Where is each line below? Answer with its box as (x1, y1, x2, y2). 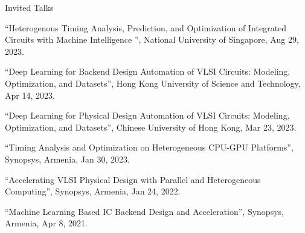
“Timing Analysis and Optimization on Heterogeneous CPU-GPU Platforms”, (5, 141, 294, 154)
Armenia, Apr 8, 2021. (5, 217, 88, 229)
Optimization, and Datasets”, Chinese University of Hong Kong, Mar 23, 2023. (5, 120, 297, 133)
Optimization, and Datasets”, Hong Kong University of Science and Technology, (5, 76, 301, 89)
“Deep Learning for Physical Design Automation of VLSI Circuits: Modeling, (5, 109, 290, 122)
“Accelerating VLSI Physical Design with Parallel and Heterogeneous (5, 173, 261, 185)
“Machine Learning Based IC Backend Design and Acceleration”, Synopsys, (5, 205, 284, 217)
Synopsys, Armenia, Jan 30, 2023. (5, 152, 130, 165)
